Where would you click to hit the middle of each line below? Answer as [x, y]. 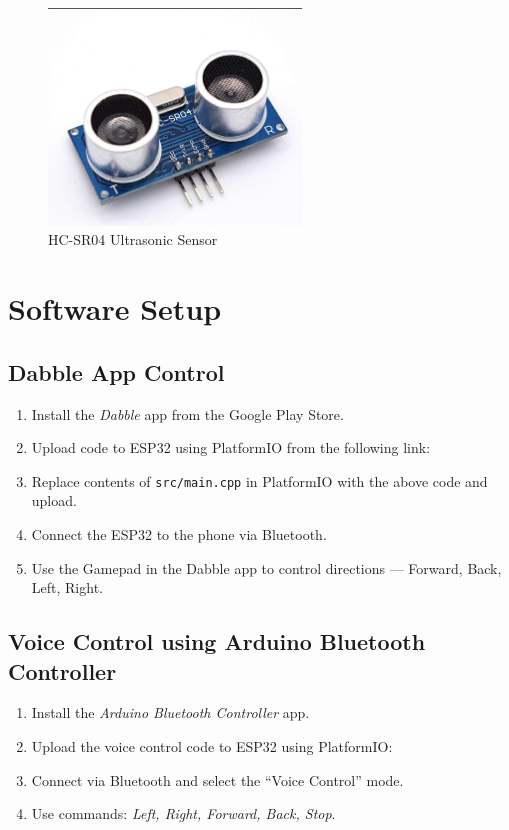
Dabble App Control [116, 371]
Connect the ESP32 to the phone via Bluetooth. [179, 534]
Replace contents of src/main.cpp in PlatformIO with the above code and [259, 480]
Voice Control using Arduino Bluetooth [217, 641]
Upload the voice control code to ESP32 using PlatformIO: [212, 746]
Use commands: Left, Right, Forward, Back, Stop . [183, 813]
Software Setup [115, 308]
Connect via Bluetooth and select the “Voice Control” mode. [217, 779]
